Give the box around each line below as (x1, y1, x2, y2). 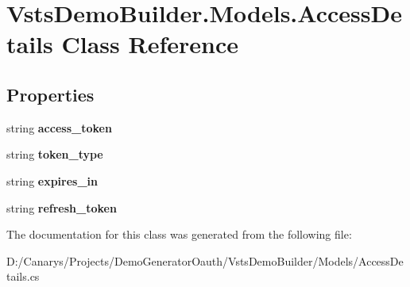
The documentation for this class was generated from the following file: (6, 226, 352, 243)
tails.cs (6, 268, 40, 285)
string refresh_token (6, 199, 117, 216)
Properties (6, 82, 95, 106)
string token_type (6, 146, 103, 163)
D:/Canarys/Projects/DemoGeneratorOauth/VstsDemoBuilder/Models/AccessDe (6, 252, 404, 269)
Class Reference (61, 28, 238, 60)
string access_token (6, 119, 112, 136)
